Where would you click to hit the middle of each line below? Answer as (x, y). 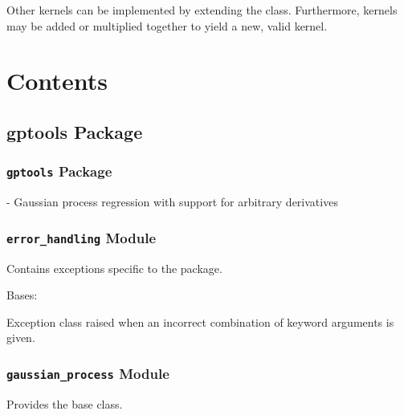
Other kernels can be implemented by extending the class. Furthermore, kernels (202, 10)
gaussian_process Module (88, 373)
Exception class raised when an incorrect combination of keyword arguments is (200, 321)
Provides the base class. (65, 403)
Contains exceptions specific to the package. (114, 268)
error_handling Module (82, 237)
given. (21, 338)
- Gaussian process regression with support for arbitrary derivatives (172, 202)
